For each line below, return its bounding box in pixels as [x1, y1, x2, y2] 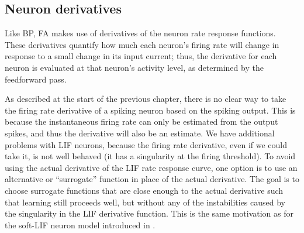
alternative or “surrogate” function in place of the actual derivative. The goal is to [5, 173, 299, 185]
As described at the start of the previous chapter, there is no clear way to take [5, 92, 286, 105]
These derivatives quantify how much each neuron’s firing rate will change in [5, 38, 279, 50]
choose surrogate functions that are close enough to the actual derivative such [5, 184, 284, 196]
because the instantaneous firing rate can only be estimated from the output [5, 115, 278, 128]
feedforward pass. [5, 73, 67, 85]
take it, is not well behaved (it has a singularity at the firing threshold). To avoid [5, 150, 296, 162]
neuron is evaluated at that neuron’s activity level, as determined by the [5, 61, 264, 73]
